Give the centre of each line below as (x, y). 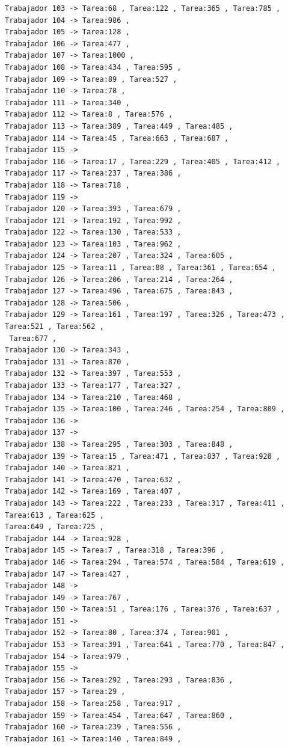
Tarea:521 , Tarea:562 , (54, 327)
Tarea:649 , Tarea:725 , (54, 527)
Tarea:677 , (33, 338)
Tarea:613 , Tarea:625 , (54, 515)
